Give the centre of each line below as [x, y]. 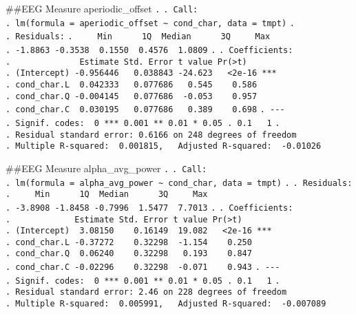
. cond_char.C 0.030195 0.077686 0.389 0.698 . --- [145, 110]
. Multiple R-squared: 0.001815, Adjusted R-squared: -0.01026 [164, 146]
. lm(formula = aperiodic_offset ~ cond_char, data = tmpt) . [150, 23]
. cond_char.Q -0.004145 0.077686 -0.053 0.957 [132, 96]
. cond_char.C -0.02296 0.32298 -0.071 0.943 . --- [143, 268]
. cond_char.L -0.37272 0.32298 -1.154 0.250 [129, 242]
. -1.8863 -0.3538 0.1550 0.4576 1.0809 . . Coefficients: [149, 50]
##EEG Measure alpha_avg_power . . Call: [106, 168]
